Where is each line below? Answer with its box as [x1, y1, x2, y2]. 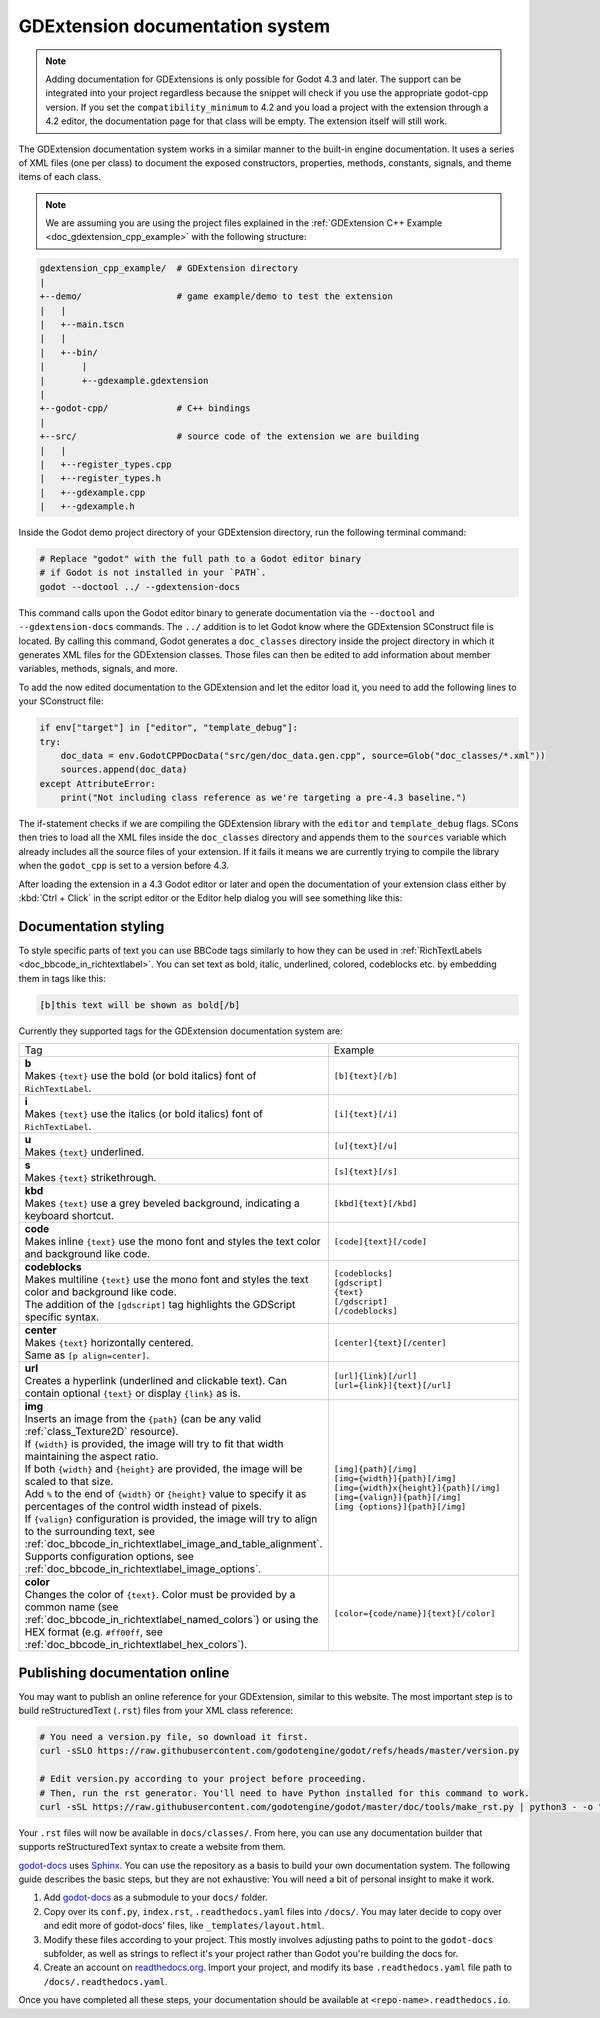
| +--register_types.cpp [39, 458, 172, 470]
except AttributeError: [39, 778, 157, 789]
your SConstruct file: [18, 695, 104, 707]
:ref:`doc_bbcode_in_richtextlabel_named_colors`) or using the [24, 1613, 319, 1627]
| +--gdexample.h [39, 501, 135, 512]
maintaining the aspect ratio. [24, 1450, 159, 1464]
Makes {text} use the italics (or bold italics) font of [24, 1107, 264, 1121]
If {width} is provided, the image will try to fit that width [24, 1437, 284, 1451]
